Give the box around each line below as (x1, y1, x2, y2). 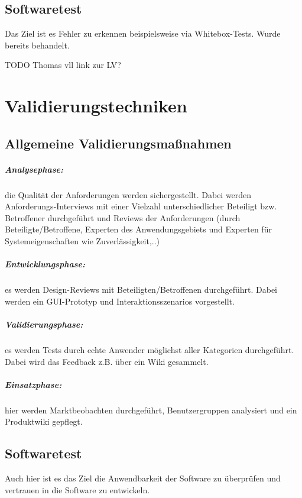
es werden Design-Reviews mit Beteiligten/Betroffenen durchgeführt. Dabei (5, 283, 277, 296)
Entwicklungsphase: (5, 258, 86, 270)
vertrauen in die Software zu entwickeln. (5, 483, 150, 496)
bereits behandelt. (5, 38, 70, 51)
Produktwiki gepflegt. (5, 415, 83, 428)
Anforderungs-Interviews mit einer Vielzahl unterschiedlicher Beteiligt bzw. (5, 200, 277, 212)
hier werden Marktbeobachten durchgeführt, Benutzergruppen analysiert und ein (5, 403, 297, 416)
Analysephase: (5, 163, 64, 175)
